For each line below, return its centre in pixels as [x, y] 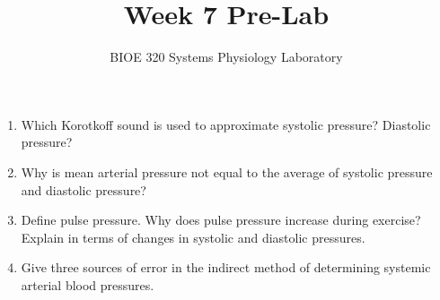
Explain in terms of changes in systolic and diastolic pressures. [193, 237]
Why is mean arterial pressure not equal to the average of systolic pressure [227, 171]
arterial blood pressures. [88, 284]
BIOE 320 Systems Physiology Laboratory [226, 57]
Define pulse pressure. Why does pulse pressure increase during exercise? [221, 220]
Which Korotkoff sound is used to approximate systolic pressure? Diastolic [226, 124]
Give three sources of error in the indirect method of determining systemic [226, 267]
